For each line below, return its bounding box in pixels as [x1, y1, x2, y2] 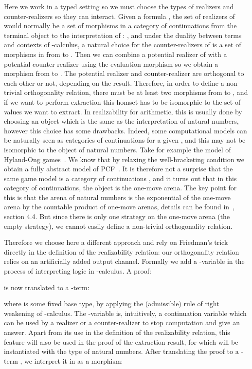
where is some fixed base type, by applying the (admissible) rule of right [4, 298, 219, 309]
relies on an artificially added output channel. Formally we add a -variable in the [4, 256, 245, 266]
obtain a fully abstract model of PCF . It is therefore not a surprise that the [4, 164, 233, 174]
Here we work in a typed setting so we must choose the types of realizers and [4, 1, 234, 11]
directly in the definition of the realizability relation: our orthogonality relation [4, 246, 239, 257]
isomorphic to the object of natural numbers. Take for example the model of [4, 144, 231, 154]
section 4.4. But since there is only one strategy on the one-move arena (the [4, 211, 230, 221]
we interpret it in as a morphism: [24, 355, 123, 366]
